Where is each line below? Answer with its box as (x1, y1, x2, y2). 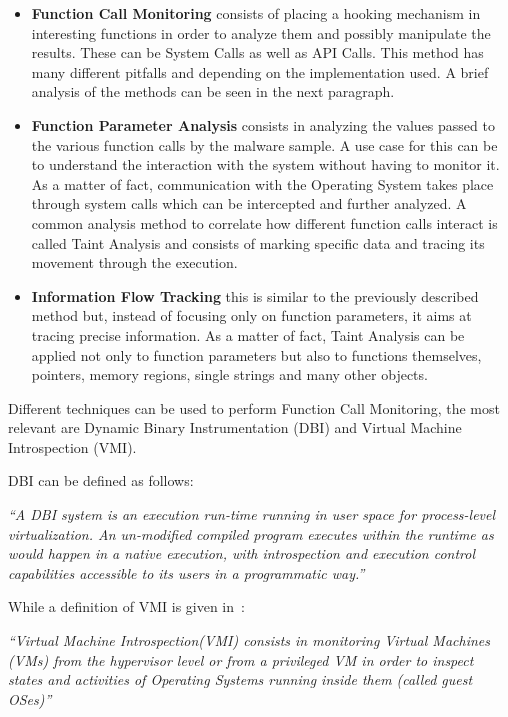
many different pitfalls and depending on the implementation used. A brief (31, 61, 489, 82)
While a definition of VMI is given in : (8, 596, 245, 617)
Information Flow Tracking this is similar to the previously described (31, 285, 479, 306)
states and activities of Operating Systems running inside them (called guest (8, 669, 473, 690)
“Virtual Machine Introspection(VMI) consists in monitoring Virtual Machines (8, 630, 490, 651)
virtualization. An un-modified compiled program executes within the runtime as (8, 523, 494, 544)
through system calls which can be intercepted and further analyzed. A (31, 193, 467, 214)
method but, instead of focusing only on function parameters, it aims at (31, 305, 472, 326)
